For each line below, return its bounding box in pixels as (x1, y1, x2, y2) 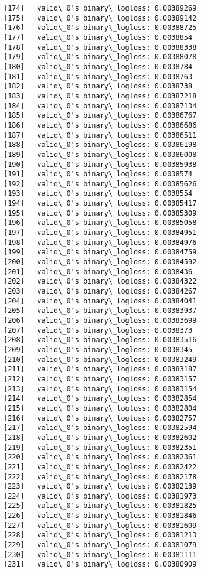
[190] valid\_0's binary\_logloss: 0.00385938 (4, 160, 197, 169)
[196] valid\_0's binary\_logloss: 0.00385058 (4, 219, 197, 227)
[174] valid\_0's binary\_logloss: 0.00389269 (4, 4, 197, 12)
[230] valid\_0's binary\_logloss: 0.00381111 (4, 550, 197, 559)
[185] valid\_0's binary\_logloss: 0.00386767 (4, 111, 197, 120)
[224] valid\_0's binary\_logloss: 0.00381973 (4, 492, 197, 500)
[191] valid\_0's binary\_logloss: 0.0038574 (4, 170, 193, 179)
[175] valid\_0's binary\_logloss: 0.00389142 (4, 13, 197, 22)
